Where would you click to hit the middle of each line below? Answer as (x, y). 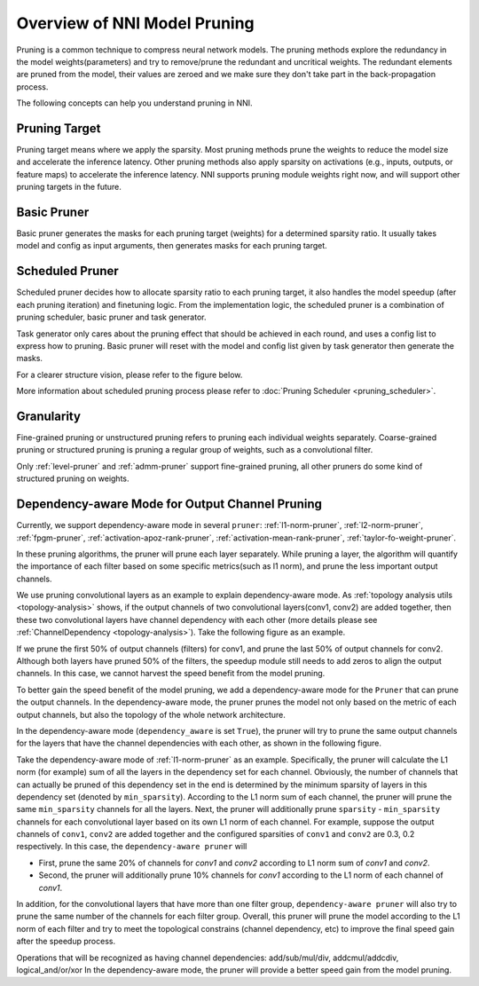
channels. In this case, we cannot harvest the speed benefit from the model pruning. (171, 674)
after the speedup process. (66, 942)
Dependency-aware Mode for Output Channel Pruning (169, 505)
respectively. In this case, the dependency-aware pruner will (132, 847)
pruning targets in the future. (69, 187)
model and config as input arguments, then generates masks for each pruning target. (172, 246)
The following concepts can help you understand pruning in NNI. (134, 103)
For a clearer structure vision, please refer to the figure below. (130, 375)
